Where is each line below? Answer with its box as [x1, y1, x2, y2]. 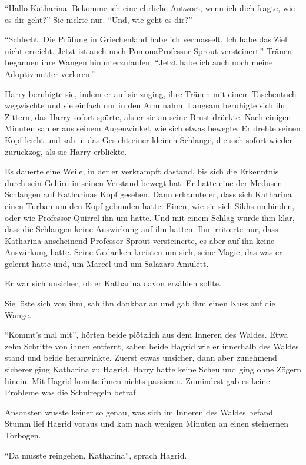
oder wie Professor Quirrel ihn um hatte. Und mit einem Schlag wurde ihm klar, [5, 211, 295, 223]
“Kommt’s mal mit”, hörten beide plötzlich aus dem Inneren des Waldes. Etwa [5, 328, 288, 341]
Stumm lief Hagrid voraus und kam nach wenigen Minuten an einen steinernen [5, 417, 289, 430]
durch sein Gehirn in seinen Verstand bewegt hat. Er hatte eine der [5, 176, 248, 189]
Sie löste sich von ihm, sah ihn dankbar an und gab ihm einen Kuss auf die [5, 297, 275, 309]
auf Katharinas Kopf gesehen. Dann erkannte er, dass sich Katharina [43, 188, 292, 200]
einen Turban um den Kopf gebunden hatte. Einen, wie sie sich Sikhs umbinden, [5, 199, 295, 212]
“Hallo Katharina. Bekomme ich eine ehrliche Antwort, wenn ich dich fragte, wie [5, 2, 295, 14]
